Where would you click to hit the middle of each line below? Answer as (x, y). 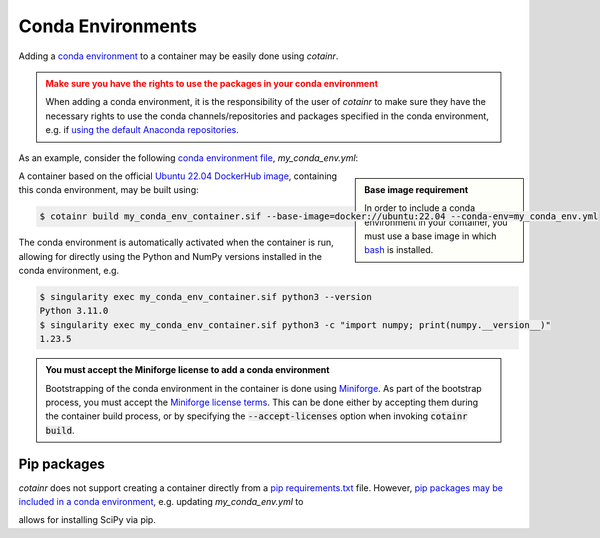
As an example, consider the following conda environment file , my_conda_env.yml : (188, 157)
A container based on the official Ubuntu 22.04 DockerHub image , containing (178, 176)
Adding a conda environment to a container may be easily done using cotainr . (178, 56)
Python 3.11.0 (74, 311)
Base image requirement (416, 189)
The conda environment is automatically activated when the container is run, (176, 242)
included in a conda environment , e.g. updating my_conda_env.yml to (161, 502)
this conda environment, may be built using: (108, 190)
